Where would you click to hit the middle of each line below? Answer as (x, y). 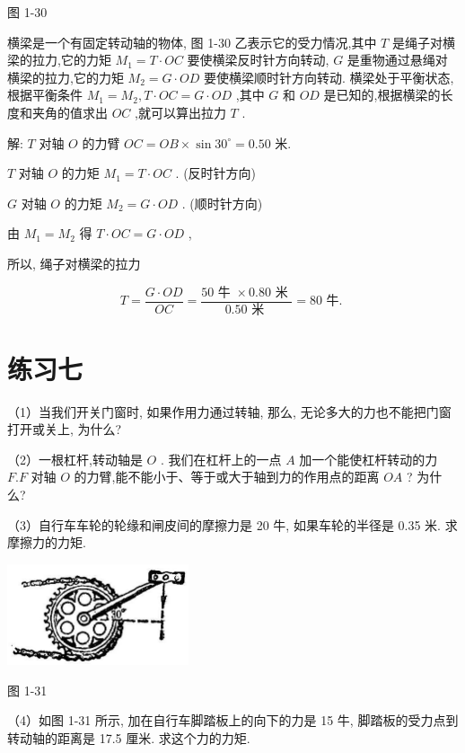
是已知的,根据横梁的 (382, 95)
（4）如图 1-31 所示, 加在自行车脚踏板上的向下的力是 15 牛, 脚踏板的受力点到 (233, 720)
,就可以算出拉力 (180, 112)
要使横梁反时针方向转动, (258, 60)
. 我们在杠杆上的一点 (221, 459)
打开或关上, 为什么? (65, 429)
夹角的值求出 (70, 112)
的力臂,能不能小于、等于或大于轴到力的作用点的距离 (227, 477)
